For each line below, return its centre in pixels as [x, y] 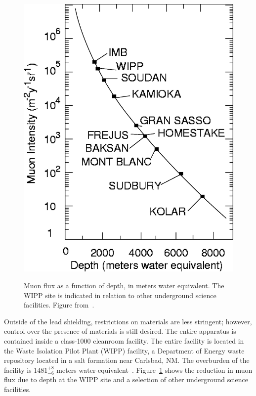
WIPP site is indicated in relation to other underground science [120, 295]
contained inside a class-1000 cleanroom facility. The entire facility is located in [124, 340]
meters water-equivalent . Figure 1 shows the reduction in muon [154, 370]
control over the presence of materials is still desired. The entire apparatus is [120, 331]
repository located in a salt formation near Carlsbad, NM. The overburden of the [127, 360]
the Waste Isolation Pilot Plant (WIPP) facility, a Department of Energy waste [124, 350]
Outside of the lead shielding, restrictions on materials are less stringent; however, [128, 321]
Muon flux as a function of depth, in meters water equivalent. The [124, 285]
